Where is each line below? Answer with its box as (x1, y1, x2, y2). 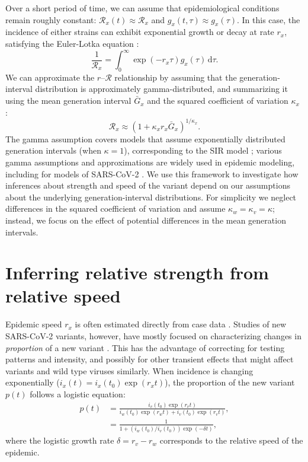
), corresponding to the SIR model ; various (124, 144, 282, 157)
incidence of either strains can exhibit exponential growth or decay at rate (5, 26, 274, 38)
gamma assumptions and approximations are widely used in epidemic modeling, (5, 155, 295, 168)
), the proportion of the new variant (165, 376, 295, 388)
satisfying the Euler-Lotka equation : (5, 37, 139, 49)
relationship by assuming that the (114, 71, 237, 83)
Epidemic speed (5, 318, 62, 330)
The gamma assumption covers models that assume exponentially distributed (5, 132, 285, 145)
